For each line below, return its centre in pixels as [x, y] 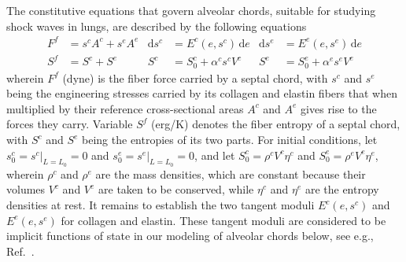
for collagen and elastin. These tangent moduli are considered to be [223, 220]
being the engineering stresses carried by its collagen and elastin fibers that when [202, 93]
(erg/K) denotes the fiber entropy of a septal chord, [275, 124]
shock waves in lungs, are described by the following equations [157, 26]
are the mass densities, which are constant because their [231, 173]
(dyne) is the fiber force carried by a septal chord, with [195, 77]
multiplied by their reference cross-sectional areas [125, 108]
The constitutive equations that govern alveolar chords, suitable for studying [191, 10]
